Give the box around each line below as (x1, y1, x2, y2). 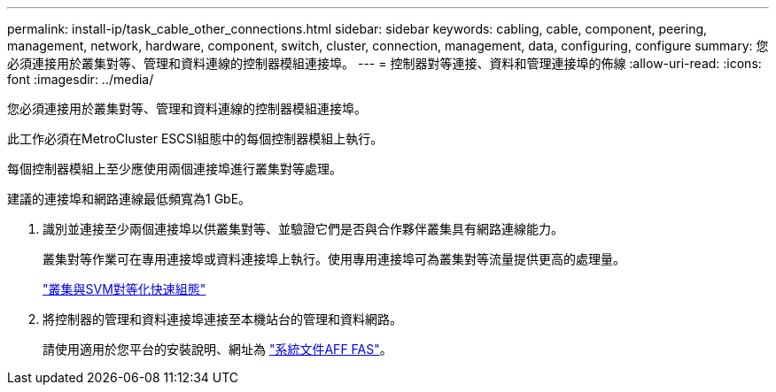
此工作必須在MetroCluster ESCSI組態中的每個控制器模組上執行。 (7, 131, 384, 146)
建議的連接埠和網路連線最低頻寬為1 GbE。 (7, 191, 252, 206)
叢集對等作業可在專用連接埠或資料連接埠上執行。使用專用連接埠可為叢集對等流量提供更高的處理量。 (43, 251, 625, 266)
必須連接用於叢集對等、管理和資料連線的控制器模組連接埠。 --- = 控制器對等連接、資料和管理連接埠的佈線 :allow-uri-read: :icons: (7, 56, 762, 71)
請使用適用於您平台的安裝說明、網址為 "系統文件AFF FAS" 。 (43, 342, 392, 357)
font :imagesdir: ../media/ (7, 72, 154, 87)
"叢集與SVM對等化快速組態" (43, 281, 206, 296)
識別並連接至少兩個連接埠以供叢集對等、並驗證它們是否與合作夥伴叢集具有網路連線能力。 (43, 221, 563, 236)
